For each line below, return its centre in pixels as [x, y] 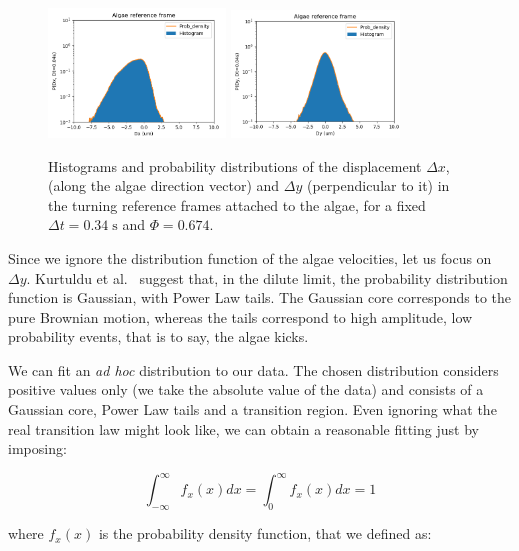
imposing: [37, 448]
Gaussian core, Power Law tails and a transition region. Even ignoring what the [252, 409]
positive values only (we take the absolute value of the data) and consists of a [246, 389]
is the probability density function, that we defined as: [265, 533]
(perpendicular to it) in [378, 185]
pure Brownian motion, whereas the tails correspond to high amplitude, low [240, 316]
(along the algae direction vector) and [164, 185]
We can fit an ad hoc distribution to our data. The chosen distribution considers [253, 369]
